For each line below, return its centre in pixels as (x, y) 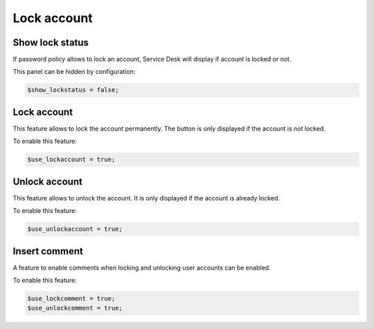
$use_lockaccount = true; (71, 160)
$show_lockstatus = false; (73, 90)
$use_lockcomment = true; (71, 299)
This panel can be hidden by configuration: (74, 72)
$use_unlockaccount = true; (75, 229)
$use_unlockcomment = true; (75, 308)
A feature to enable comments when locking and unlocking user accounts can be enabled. (142, 267)
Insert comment (48, 251)
